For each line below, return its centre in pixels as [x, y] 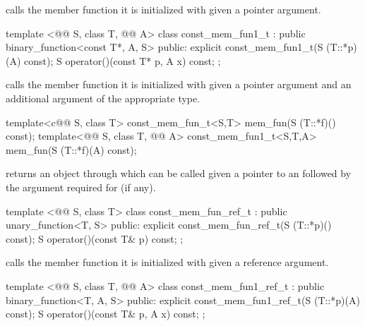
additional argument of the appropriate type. [103, 98]
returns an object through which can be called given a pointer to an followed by [179, 173]
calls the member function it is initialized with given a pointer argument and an [179, 84]
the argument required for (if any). [81, 187]
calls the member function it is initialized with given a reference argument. [167, 262]
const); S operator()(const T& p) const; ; [95, 238]
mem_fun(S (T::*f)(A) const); [71, 149]
